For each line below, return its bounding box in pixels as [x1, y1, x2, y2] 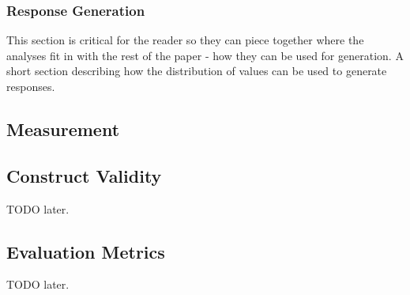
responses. [6, 78, 55, 94]
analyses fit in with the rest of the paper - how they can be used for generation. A [6, 47, 404, 63]
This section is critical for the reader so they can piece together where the [6, 32, 364, 48]
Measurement [6, 116, 120, 141]
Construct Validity [6, 163, 162, 187]
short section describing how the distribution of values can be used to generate [6, 62, 387, 79]
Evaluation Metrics [6, 239, 165, 263]
